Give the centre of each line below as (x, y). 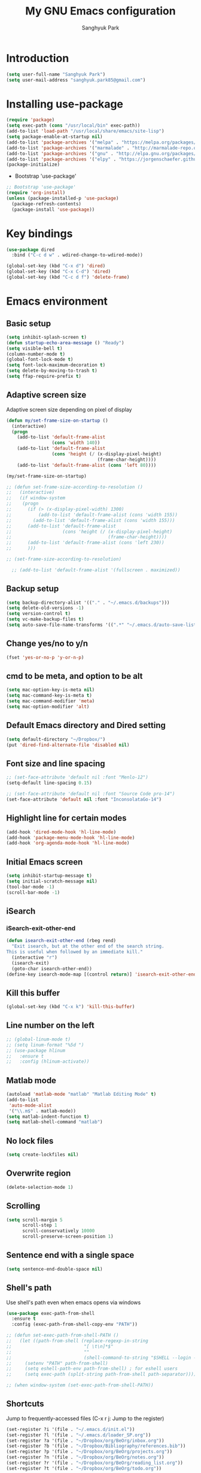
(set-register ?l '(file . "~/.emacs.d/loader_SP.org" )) (79, 1435)
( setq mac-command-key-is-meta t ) (49, 696)
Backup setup (33, 589)
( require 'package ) (31, 120)
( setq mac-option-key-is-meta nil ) (51, 690)
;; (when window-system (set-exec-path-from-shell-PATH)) (80, 1385)
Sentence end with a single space (70, 1255)
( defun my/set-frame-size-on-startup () (57, 421)
